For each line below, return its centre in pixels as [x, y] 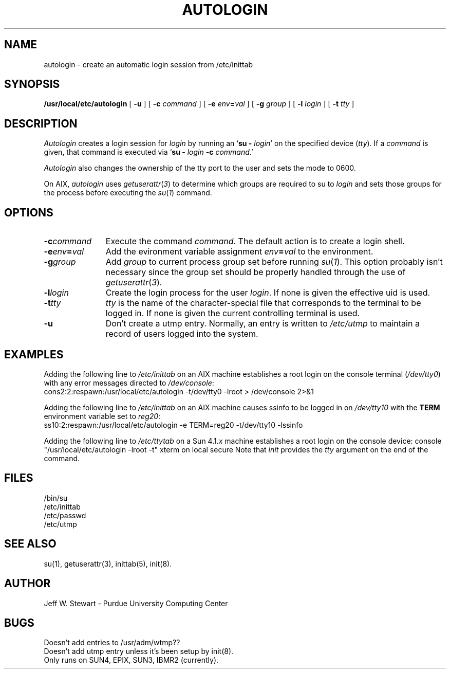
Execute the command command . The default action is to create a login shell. [255, 241]
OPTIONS [29, 212]
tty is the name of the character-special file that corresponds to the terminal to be [263, 303]
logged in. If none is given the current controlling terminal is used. [233, 313]
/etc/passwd [65, 515]
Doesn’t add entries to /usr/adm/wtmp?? [112, 643]
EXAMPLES [34, 354]
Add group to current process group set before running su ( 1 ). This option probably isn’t [274, 262]
